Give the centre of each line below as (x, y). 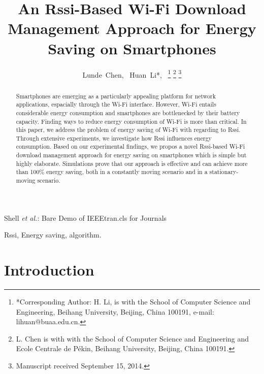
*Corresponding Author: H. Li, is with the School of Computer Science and (133, 302)
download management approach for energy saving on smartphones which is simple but (131, 155)
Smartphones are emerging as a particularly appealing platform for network (116, 96)
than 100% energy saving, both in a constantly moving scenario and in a (112, 172)
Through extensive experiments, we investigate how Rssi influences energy (114, 138)
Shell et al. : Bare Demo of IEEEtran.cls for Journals (86, 217)
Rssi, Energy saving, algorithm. (53, 235)
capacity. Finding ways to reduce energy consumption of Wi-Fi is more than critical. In (131, 121)
